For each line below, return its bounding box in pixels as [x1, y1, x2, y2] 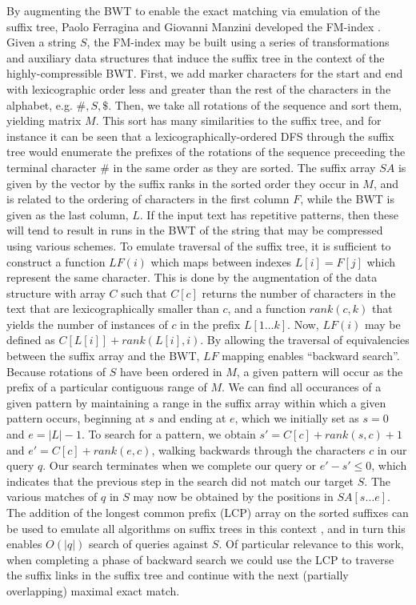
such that [121, 284, 167, 301]
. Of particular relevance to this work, [218, 535, 404, 552]
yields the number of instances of [6, 315, 168, 332]
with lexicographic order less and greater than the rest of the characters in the [6, 80, 391, 97]
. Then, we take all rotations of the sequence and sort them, [108, 96, 402, 113]
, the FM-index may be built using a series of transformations [86, 34, 390, 50]
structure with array [6, 284, 106, 301]
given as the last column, [6, 206, 129, 222]
